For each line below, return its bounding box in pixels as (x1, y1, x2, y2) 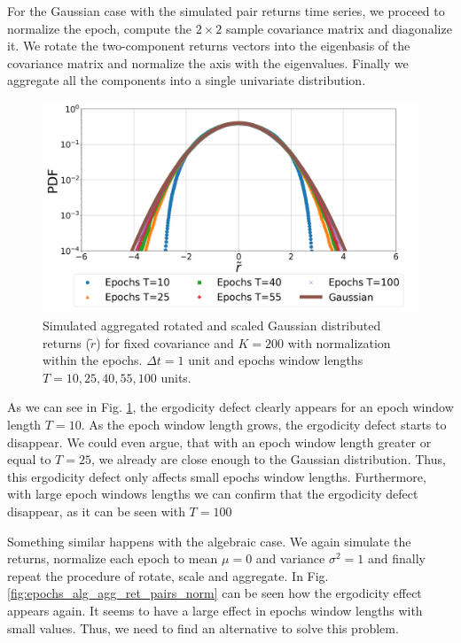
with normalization (287, 333, 391, 352)
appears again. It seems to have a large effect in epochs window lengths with (7, 600, 423, 619)
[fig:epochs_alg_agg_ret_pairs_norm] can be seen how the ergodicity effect (7, 584, 422, 602)
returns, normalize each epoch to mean (7, 549, 218, 568)
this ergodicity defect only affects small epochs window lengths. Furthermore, (7, 467, 426, 485)
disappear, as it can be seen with (7, 502, 185, 520)
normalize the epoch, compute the (7, 19, 192, 37)
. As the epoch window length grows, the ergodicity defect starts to (81, 415, 447, 434)
